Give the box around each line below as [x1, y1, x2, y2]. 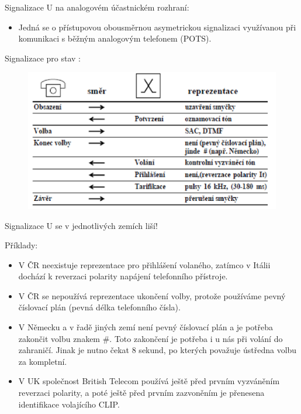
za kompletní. [18, 355, 67, 367]
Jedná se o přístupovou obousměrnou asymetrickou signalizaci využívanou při [18, 20, 296, 33]
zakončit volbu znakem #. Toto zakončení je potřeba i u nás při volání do [18, 332, 283, 344]
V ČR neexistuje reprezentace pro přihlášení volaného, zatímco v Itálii [18, 258, 271, 271]
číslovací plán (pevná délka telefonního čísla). [18, 301, 181, 313]
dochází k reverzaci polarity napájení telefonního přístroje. [18, 270, 228, 282]
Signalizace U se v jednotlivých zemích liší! [5, 219, 158, 231]
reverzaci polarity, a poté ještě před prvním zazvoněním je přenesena [18, 386, 265, 399]
